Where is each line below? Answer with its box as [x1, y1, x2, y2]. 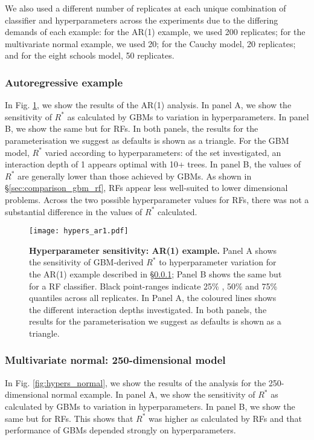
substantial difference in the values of [5, 205, 143, 218]
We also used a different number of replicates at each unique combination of [5, 2, 286, 14]
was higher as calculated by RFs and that [149, 412, 302, 424]
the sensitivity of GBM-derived [29, 256, 144, 268]
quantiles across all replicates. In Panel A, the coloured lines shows [29, 291, 277, 304]
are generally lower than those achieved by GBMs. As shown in [17, 169, 252, 182]
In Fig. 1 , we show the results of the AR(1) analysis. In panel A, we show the [5, 99, 292, 111]
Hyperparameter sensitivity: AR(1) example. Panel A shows [29, 244, 277, 256]
